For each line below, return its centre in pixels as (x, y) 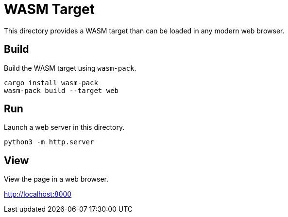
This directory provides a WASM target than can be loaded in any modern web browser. (144, 31)
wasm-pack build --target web (61, 90)
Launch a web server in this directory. (64, 127)
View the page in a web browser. (56, 179)
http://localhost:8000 (38, 194)
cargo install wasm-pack (51, 83)
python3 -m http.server (49, 142)
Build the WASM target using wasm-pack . (70, 68)
